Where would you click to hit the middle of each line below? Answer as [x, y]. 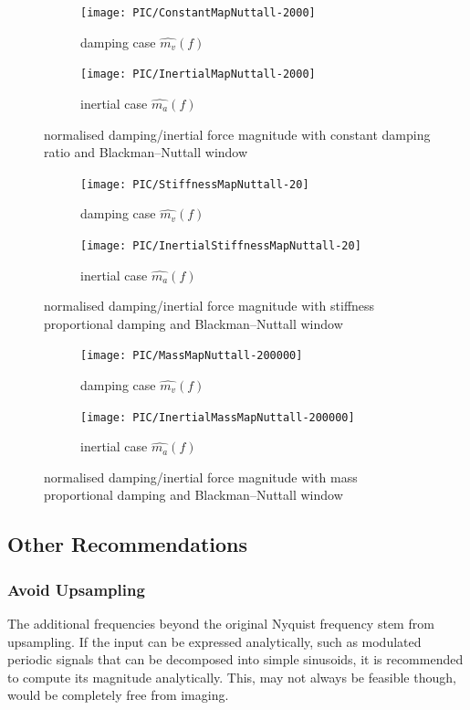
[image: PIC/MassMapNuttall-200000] [192, 356]
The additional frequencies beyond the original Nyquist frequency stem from [221, 624]
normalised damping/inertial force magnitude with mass [201, 477]
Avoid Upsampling [76, 589]
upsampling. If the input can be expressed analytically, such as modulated [214, 641]
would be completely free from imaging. [118, 695]
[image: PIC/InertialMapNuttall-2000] [198, 74]
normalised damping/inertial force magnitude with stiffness [209, 306]
